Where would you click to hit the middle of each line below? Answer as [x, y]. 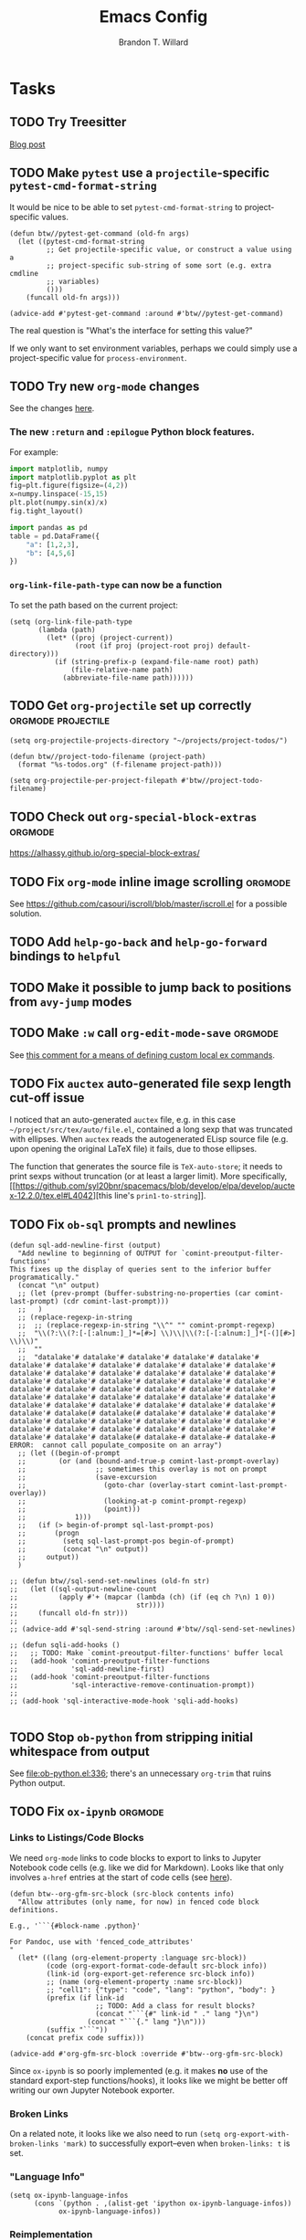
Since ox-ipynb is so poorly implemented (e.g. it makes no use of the [139, 2070]
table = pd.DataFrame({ [55, 536]
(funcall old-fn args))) [73, 297]
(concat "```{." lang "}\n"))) [147, 2022]
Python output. [37, 1783]
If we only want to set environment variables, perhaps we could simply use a [153, 348]
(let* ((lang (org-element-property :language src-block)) [132, 1958]
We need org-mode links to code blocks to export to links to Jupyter [136, 1857]
